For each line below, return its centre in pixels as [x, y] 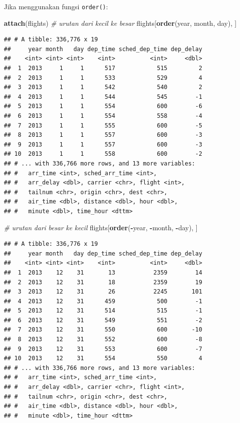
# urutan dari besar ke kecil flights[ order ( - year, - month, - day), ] [101, 227]
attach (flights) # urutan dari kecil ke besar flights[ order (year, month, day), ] [120, 23]
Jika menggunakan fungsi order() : [56, 6]
